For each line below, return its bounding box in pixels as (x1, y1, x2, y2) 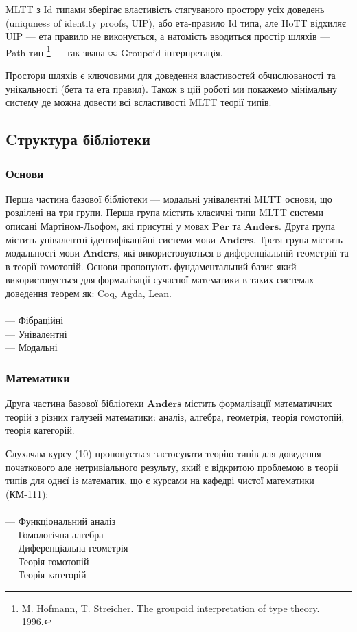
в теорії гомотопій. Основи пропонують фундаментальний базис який (5, 259, 297, 273)
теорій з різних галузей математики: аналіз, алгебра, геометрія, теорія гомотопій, (5, 409, 345, 424)
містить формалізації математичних (185, 396, 332, 411)
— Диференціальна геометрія (5, 541, 128, 555)
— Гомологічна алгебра (5, 527, 104, 541)
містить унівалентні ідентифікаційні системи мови (5, 232, 216, 246)
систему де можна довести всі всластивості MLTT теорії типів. (5, 95, 272, 109)
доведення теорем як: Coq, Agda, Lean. (5, 285, 172, 300)
